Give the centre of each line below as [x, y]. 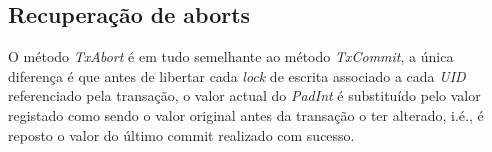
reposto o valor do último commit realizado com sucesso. [181, 134]
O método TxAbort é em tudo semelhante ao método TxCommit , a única [231, 56]
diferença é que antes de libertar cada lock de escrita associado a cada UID [237, 75]
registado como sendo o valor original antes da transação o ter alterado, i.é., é [246, 114]
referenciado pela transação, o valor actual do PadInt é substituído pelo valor [244, 95]
